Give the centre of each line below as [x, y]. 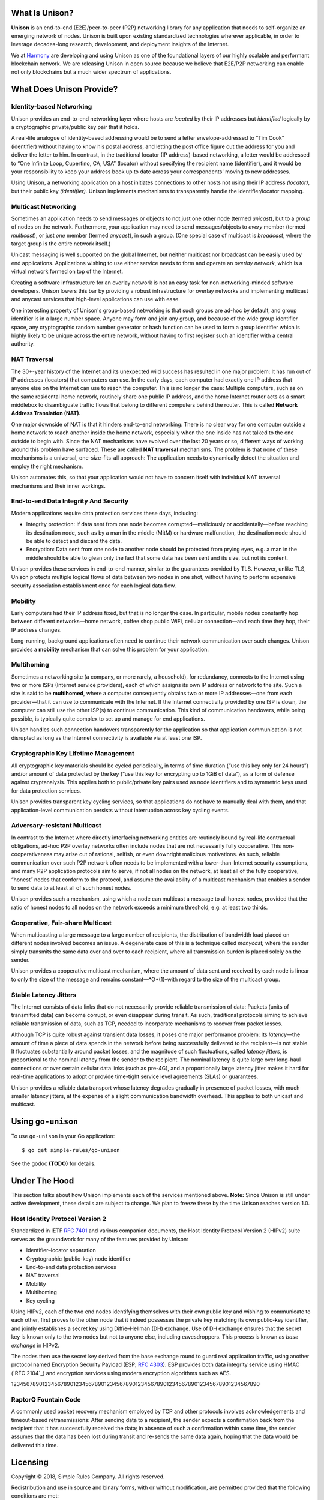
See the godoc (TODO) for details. [53, 1163]
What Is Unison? [42, 13]
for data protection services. [46, 790]
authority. [23, 344]
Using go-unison [44, 1122]
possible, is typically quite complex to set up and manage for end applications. [108, 718]
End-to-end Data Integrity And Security [70, 501]
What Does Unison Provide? [64, 89]
